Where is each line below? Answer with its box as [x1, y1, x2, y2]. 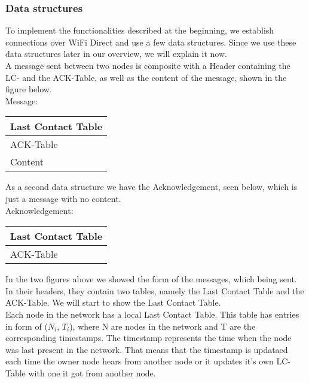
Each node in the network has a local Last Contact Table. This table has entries [5, 307, 299, 320]
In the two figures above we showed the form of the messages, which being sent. [5, 273, 297, 285]
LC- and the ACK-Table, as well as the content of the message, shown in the [5, 71, 287, 83]
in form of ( [5, 319, 48, 332]
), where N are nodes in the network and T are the [69, 319, 256, 332]
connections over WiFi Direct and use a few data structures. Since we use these [5, 35, 296, 48]
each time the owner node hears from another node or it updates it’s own [5, 355, 274, 367]
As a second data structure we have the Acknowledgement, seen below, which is [5, 180, 298, 193]
